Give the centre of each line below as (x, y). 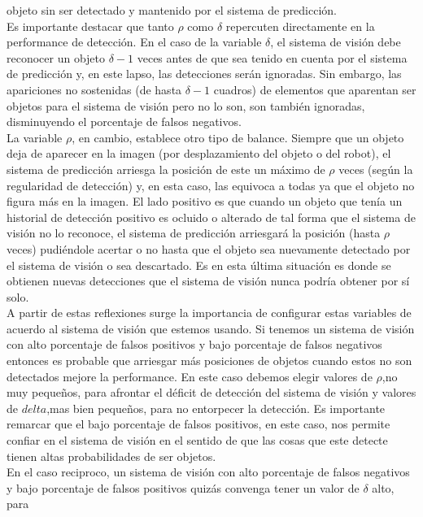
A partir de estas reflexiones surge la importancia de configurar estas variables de (209, 313)
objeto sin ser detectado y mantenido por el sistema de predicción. (172, 10)
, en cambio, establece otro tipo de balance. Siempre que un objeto (238, 137)
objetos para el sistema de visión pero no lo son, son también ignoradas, (186, 105)
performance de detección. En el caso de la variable (134, 42)
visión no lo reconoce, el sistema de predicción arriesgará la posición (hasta (194, 233)
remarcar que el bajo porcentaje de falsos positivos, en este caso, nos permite (198, 424)
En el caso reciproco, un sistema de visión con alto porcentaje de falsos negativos (208, 472)
